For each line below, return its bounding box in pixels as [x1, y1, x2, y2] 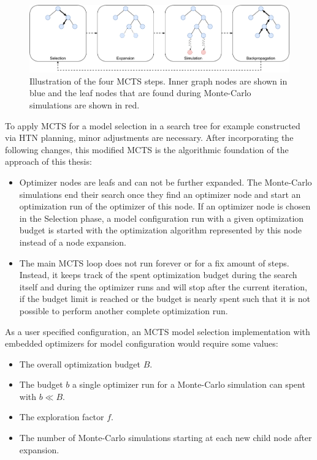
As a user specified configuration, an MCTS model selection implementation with [5, 325, 310, 337]
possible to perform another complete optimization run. [19, 304, 228, 317]
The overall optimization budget [19, 357, 141, 370]
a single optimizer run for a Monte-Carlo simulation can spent [72, 378, 305, 391]
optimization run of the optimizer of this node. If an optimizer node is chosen [19, 200, 311, 213]
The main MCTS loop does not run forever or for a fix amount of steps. [19, 256, 289, 269]
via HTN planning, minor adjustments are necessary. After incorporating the [5, 131, 294, 144]
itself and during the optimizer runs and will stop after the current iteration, [19, 280, 307, 293]
